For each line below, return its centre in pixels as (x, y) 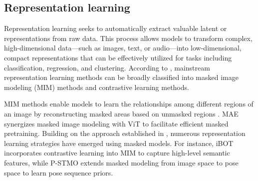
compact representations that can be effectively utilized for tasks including (118, 57)
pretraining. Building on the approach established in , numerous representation (125, 133)
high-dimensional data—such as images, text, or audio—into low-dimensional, (123, 48)
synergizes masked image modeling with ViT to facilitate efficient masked (116, 123)
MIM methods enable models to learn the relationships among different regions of (129, 104)
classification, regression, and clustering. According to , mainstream (107, 67)
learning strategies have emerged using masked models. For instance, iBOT (119, 143)
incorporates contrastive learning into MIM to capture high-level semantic (117, 153)
